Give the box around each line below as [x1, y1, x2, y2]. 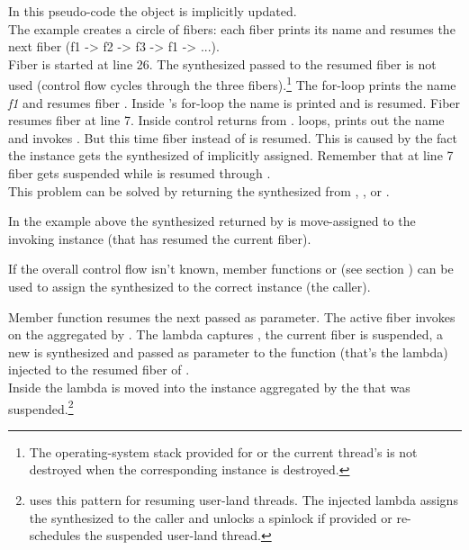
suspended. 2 [8, 396, 74, 418]
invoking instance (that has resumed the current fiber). [8, 229, 311, 248]
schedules [29, 526, 81, 545]
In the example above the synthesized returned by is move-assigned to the [8, 212, 416, 230]
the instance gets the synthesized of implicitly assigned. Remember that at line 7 [8, 146, 454, 165]
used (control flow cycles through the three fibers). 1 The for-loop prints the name [8, 73, 456, 95]
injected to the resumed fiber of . [8, 360, 190, 379]
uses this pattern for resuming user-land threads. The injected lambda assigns [29, 490, 458, 509]
